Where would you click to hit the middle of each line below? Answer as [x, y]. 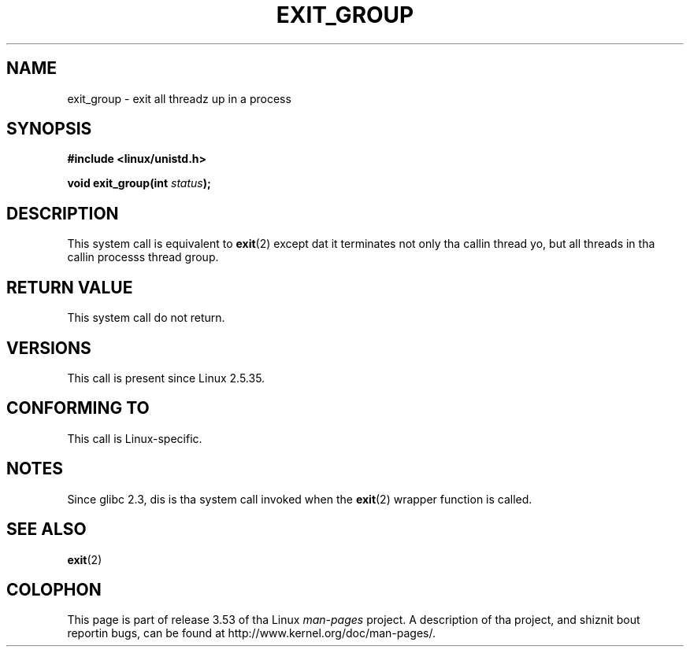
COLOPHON [54, 589]
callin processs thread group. [143, 257]
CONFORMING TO [78, 408]
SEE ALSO [46, 529]
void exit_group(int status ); [139, 183]
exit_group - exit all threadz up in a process [179, 98]
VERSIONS [49, 348]
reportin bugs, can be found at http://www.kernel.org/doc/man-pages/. [252, 633]
